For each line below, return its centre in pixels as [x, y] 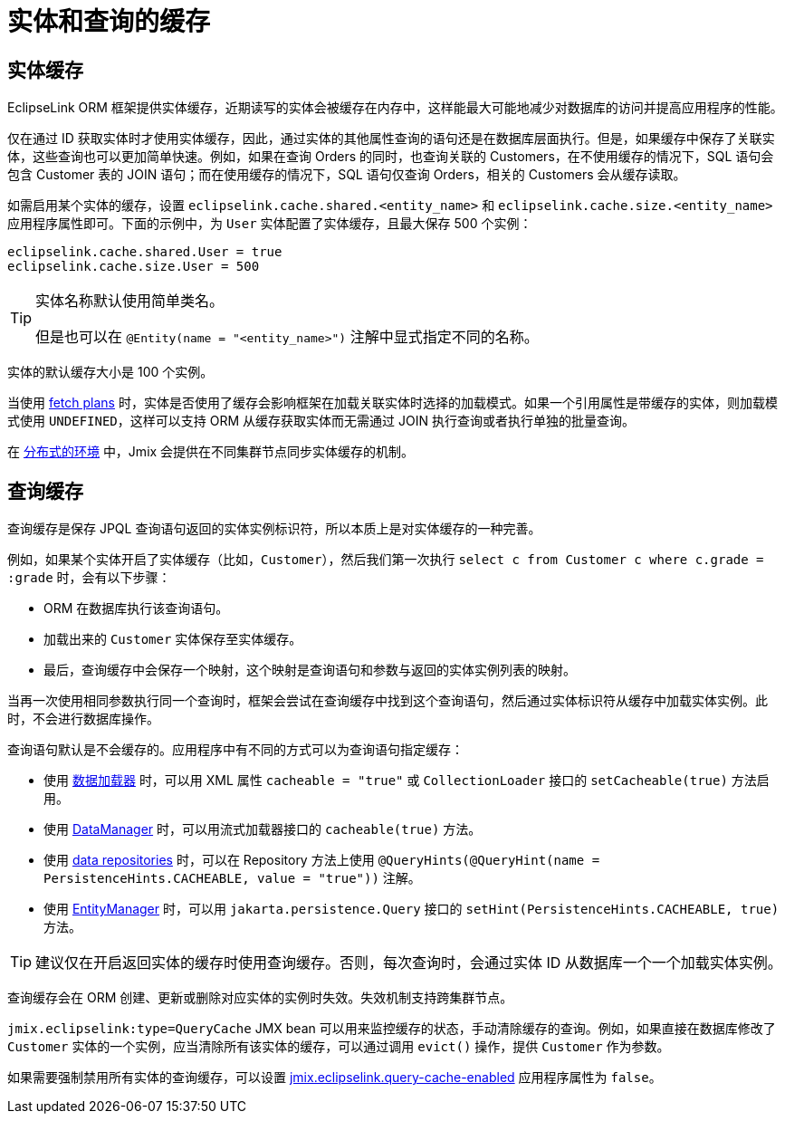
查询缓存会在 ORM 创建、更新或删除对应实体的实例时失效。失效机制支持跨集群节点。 [260, 998]
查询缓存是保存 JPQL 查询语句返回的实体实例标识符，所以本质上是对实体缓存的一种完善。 [274, 529]
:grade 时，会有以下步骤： [89, 578]
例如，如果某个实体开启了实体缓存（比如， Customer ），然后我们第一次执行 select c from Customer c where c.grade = [386, 560]
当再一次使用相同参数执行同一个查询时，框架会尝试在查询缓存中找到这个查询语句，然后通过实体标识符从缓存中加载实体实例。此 [388, 701]
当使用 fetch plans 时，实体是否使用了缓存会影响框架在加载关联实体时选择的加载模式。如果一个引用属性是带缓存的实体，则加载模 [392, 403]
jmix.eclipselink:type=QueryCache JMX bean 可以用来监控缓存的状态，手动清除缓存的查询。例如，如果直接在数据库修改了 [392, 1029]
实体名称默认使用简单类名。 [130, 301]
